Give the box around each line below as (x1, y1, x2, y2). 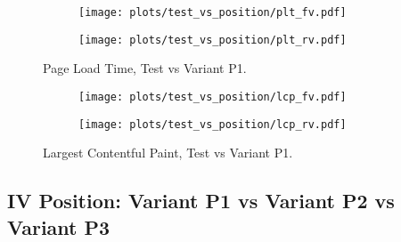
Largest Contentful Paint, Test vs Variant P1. (43, 143, 293, 162)
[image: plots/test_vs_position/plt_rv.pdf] (78, 33, 347, 46)
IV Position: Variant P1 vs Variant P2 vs (7, 187, 395, 214)
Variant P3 (7, 213, 110, 240)
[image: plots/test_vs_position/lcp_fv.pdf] (78, 90, 347, 103)
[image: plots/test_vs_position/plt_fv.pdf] (78, 6, 347, 19)
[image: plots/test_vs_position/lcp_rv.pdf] (78, 117, 347, 131)
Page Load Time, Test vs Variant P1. (43, 59, 247, 77)
